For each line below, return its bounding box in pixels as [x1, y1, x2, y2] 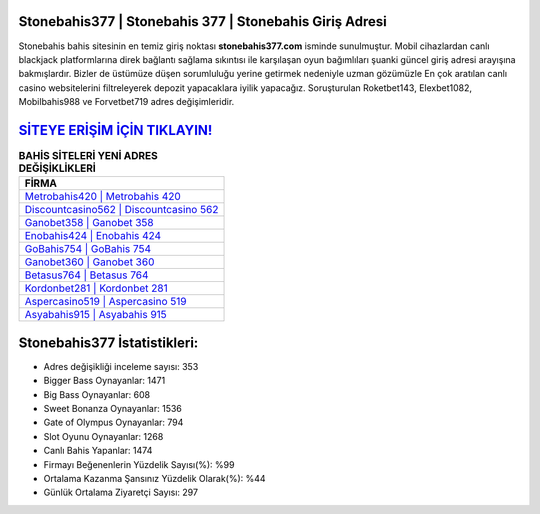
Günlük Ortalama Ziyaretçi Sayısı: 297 [43, 486, 199, 499]
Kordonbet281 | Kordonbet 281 [24, 281, 169, 295]
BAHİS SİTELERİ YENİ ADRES [18, 149, 159, 163]
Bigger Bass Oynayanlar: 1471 [43, 375, 166, 387]
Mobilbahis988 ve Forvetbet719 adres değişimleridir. [18, 96, 235, 108]
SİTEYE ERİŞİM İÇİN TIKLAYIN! [18, 121, 213, 139]
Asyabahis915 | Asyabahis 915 [24, 308, 167, 322]
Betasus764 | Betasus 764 [24, 268, 149, 282]
